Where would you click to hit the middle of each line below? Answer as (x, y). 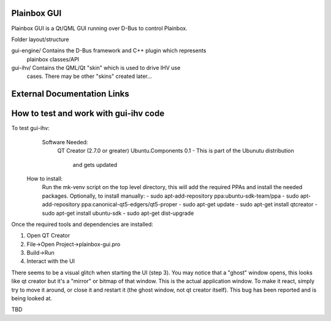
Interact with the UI (51, 261)
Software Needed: (65, 142)
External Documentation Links (70, 94)
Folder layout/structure (40, 39)
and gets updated (95, 164)
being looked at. (32, 298)
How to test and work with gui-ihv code (88, 114)
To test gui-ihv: (30, 128)
